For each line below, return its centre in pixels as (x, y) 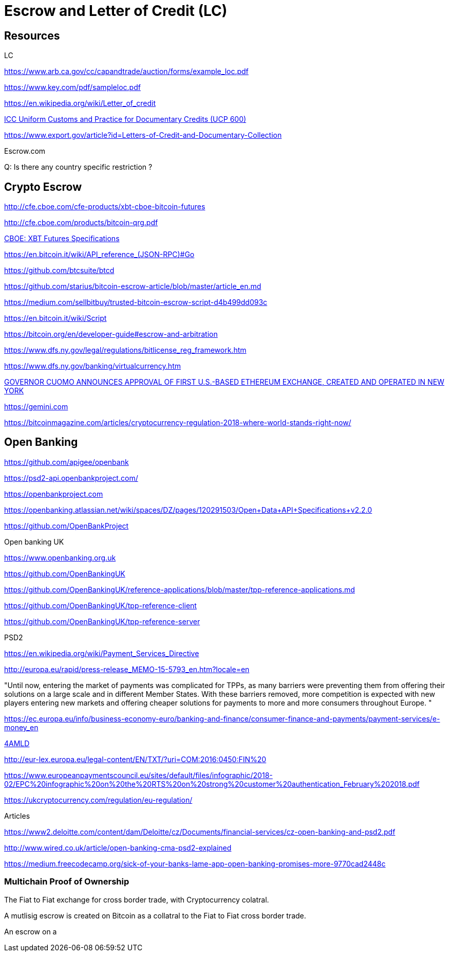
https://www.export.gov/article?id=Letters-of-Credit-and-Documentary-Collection (143, 135)
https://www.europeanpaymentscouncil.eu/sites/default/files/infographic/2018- (138, 775)
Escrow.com (25, 151)
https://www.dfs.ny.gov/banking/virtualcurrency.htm (92, 366)
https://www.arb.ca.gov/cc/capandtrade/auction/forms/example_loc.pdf (126, 71)
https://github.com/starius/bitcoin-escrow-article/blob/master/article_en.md (133, 286)
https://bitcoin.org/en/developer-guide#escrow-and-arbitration (111, 334)
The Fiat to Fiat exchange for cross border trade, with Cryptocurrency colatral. (137, 899)
